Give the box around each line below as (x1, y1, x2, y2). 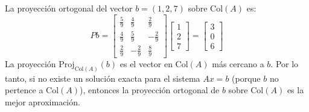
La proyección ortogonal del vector (5, 2, 133, 14)
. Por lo (270, 57, 299, 70)
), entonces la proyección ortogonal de (80, 84, 220, 96)
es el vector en (119, 57, 173, 70)
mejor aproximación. (5, 95, 80, 108)
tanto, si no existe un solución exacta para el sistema (5, 71, 200, 84)
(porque (232, 71, 261, 84)
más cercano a (212, 57, 264, 70)
